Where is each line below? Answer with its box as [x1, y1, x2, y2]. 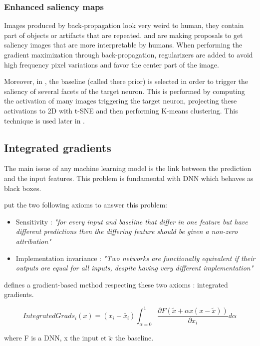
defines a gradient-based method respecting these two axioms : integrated [4, 279, 228, 289]
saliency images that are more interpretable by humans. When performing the [4, 39, 243, 50]
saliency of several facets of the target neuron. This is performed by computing [4, 85, 245, 96]
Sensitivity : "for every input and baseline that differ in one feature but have [15, 216, 248, 226]
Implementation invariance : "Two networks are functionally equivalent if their [15, 252, 256, 263]
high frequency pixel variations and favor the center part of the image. [4, 59, 219, 69]
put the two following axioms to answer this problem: [4, 199, 167, 210]
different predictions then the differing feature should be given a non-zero [15, 226, 238, 236]
